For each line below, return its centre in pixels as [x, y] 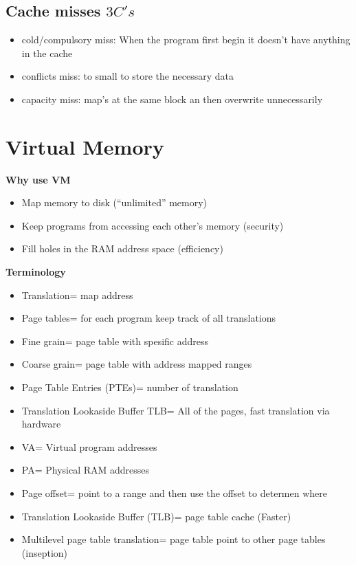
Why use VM [38, 179]
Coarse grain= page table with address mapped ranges [137, 364]
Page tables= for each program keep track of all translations [149, 318]
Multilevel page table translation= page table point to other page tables [174, 539]
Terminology [36, 272]
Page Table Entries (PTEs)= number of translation [130, 387]
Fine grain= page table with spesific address [115, 341]
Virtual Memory [85, 146]
